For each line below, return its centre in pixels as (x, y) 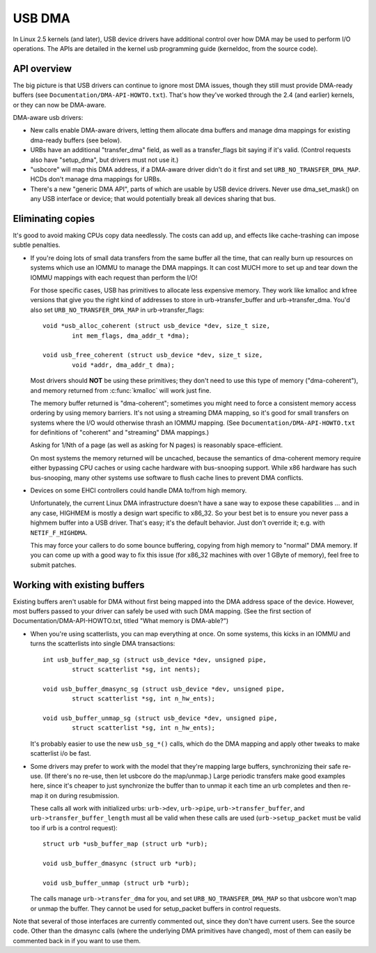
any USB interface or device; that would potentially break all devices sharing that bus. (153, 199)
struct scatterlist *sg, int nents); (136, 669)
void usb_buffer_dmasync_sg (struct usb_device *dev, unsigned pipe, (164, 689)
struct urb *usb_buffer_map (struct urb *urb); (125, 844)
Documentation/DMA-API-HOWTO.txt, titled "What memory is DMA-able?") (121, 621)
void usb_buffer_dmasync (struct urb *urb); (120, 864)
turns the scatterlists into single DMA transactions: (103, 644)
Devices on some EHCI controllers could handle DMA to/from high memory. (139, 490)
